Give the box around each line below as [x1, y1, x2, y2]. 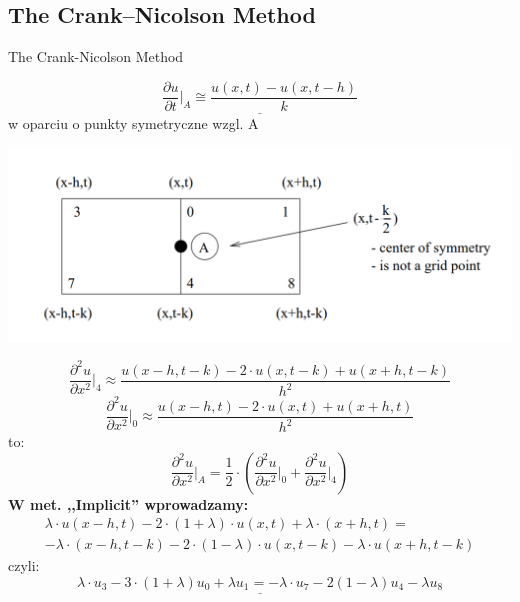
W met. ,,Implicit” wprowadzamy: [8, 493, 249, 514]
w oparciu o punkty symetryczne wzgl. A [8, 113, 259, 134]
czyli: [8, 555, 40, 576]
